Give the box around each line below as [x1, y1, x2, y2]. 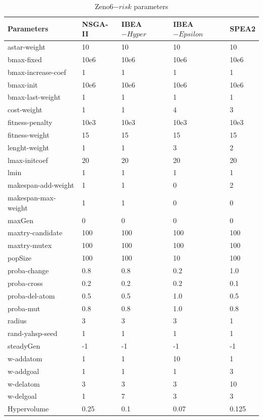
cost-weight [8, 104, 42, 115]
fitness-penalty [8, 117, 53, 128]
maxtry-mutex [8, 240, 52, 250]
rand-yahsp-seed [8, 328, 58, 339]
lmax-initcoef [8, 154, 48, 165]
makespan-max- [8, 192, 56, 203]
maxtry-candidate [8, 227, 63, 238]
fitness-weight [8, 129, 50, 140]
